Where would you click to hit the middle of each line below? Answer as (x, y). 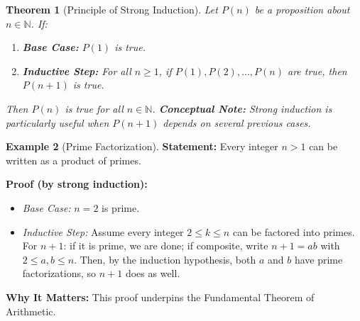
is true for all (94, 108)
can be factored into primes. (294, 231)
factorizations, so (59, 273)
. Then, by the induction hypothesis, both (165, 259)
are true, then (317, 71)
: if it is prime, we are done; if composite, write (166, 246)
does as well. (153, 273)
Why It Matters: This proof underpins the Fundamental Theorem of (160, 297)
